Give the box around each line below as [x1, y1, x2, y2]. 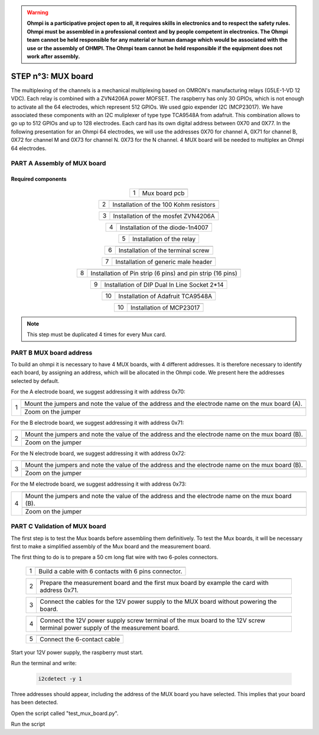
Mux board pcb [142, 189, 185, 197]
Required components [11, 175, 67, 183]
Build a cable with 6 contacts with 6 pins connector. [38, 567, 183, 575]
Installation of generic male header [115, 258, 213, 266]
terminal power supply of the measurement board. [40, 623, 180, 632]
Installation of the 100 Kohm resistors [112, 200, 216, 209]
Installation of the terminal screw [118, 246, 210, 254]
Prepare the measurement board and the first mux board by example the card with [39, 578, 269, 587]
